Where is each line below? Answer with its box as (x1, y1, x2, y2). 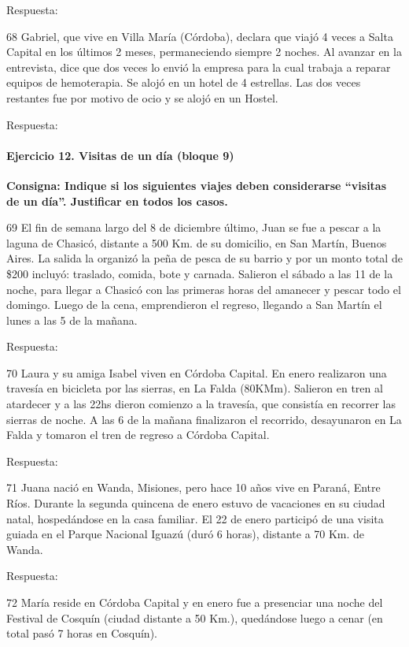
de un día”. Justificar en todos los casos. (6, 192, 228, 209)
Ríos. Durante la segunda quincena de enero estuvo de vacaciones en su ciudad (6, 495, 385, 511)
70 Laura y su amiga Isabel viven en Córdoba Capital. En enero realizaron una (6, 364, 387, 381)
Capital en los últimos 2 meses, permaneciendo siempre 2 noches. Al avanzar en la (6, 43, 402, 60)
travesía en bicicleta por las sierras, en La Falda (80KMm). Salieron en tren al (6, 380, 383, 396)
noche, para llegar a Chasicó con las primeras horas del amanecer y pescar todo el (6, 281, 401, 297)
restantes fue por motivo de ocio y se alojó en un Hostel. (6, 89, 278, 106)
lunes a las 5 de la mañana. (6, 311, 138, 328)
